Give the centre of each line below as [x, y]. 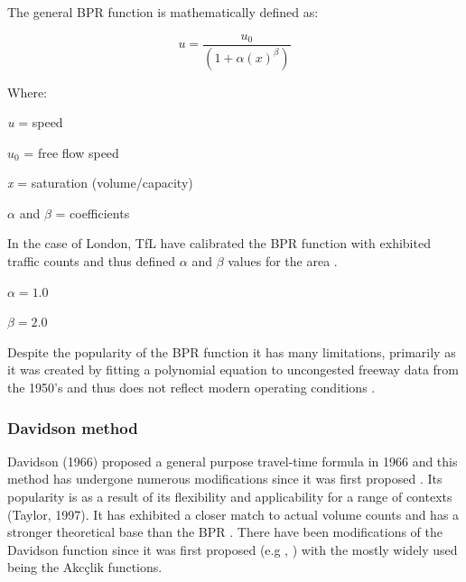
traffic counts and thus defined [92, 261]
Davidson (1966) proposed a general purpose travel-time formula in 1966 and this [233, 461]
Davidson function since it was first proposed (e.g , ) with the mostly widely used [233, 549]
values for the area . [283, 261]
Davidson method [73, 427]
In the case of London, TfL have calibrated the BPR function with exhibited [219, 243]
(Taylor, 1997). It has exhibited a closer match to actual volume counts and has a [233, 514]
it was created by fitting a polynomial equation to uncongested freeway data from [233, 370]
